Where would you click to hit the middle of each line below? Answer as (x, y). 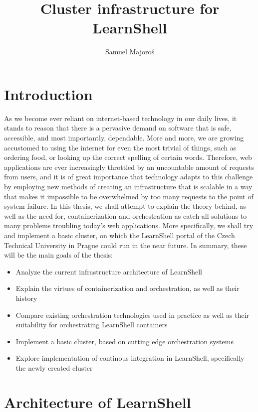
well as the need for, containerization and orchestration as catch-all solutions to (126, 215)
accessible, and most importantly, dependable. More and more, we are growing (124, 138)
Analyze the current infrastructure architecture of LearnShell (109, 271)
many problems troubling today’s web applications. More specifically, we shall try (129, 225)
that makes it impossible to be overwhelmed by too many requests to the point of (129, 196)
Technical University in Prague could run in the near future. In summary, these (126, 245)
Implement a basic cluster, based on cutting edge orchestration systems (125, 341)
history (26, 298)
